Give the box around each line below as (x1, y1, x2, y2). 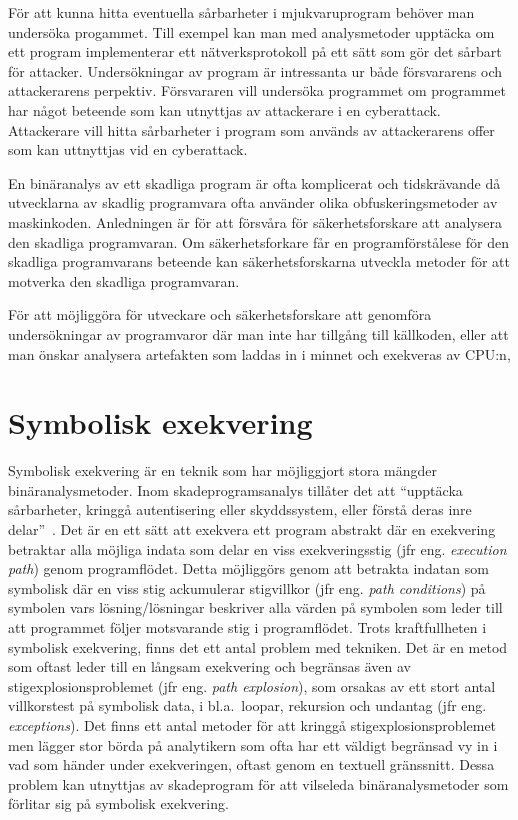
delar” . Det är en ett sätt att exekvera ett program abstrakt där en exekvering (8, 519, 496, 539)
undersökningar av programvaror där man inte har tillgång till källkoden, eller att (8, 323, 509, 344)
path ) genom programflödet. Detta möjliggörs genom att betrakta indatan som (8, 558, 489, 579)
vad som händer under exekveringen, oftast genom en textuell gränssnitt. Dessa (8, 754, 495, 775)
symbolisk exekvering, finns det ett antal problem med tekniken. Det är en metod (8, 636, 508, 657)
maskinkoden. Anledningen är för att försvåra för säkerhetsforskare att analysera (8, 211, 502, 232)
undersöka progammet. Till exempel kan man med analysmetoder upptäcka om (8, 21, 495, 42)
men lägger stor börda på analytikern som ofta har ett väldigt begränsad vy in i (8, 734, 498, 755)
